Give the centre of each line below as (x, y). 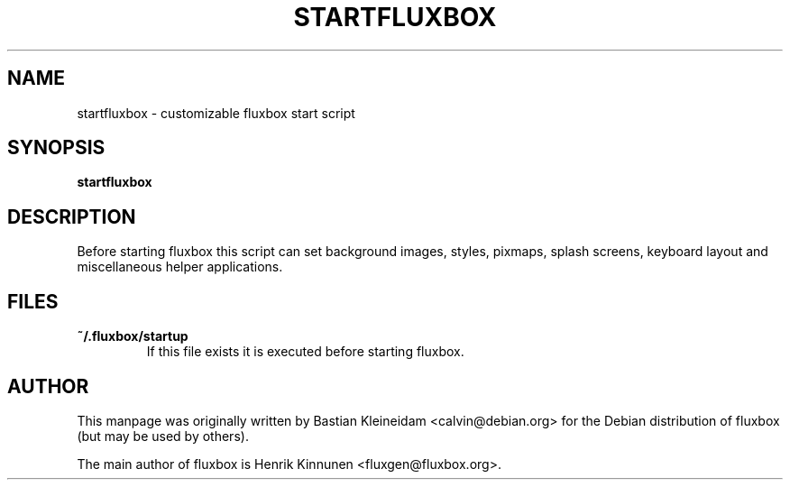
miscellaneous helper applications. (180, 267)
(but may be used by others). (163, 436)
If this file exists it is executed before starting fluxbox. (305, 352)
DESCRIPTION (72, 216)
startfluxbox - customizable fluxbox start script (216, 113)
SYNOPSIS (56, 148)
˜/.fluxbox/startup (133, 336)
